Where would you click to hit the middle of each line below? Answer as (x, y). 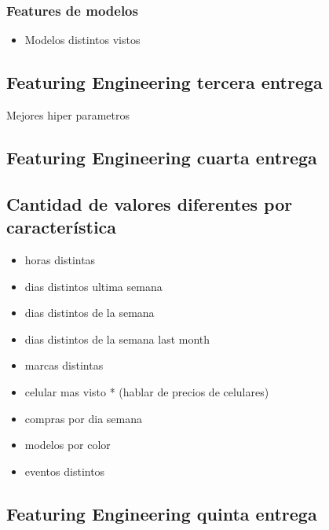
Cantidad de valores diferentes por (150, 203)
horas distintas (60, 259)
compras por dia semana (83, 418)
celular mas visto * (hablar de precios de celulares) (147, 391)
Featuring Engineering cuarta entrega (162, 157)
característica (62, 227)
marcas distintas (64, 365)
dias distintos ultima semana (93, 286)
